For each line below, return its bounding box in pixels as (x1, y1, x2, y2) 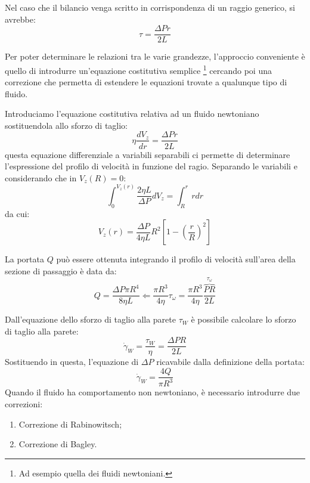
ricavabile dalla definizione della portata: (156, 355, 305, 368)
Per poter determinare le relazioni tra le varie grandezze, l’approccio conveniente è (5, 50, 305, 63)
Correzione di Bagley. (18, 438, 97, 450)
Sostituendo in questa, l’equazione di (5, 355, 139, 368)
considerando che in (5, 171, 77, 184)
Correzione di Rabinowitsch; (18, 417, 122, 430)
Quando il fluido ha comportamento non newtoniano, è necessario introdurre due (5, 386, 300, 398)
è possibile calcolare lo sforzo (191, 313, 296, 326)
